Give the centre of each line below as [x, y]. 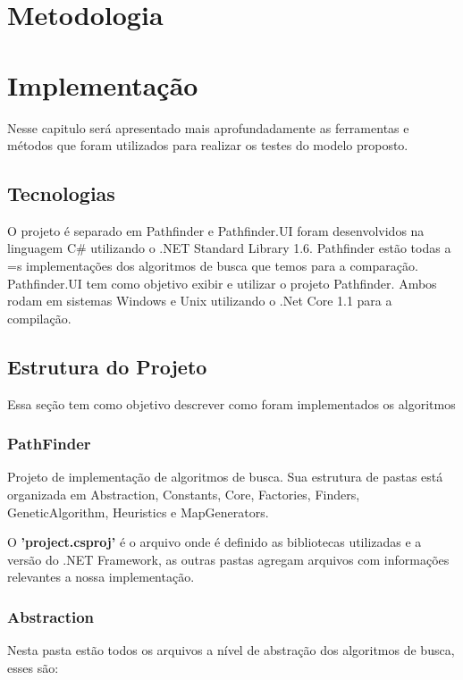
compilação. [39, 318]
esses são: [33, 667]
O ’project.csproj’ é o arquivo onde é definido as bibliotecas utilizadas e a [215, 542]
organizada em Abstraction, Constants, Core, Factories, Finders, [184, 495]
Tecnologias [61, 193]
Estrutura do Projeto [107, 366]
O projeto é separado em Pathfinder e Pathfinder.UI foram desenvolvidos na [216, 230]
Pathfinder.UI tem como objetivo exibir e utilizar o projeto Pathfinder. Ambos [222, 283]
